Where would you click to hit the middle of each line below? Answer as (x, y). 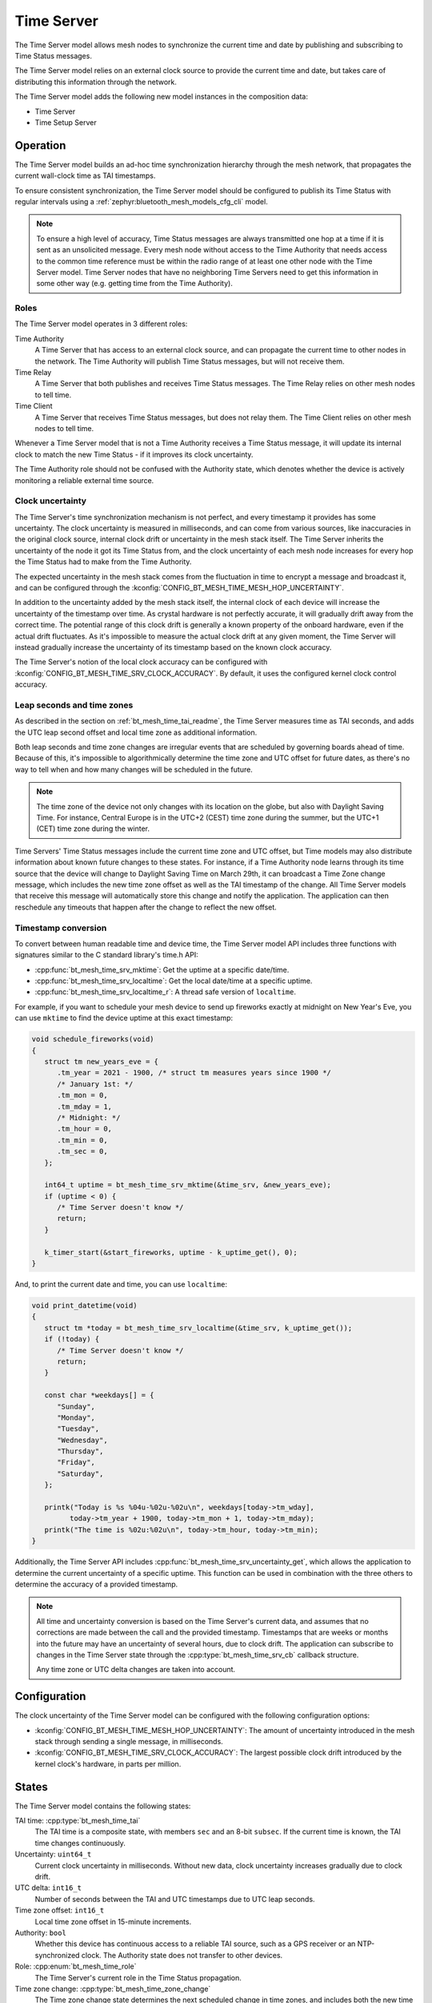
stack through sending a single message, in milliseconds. (129, 1741)
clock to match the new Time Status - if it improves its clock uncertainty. (134, 454)
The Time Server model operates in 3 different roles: (101, 324)
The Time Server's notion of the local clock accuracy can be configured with (141, 662)
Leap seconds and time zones (74, 705)
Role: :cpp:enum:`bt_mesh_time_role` (76, 1966)
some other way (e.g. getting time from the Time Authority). (135, 284)
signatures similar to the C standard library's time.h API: (107, 955)
